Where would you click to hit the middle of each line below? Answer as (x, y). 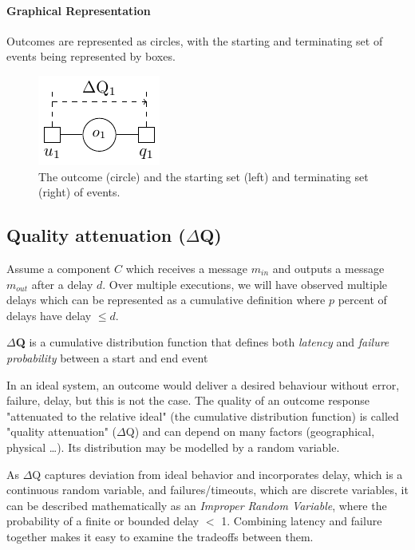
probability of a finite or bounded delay (103, 521)
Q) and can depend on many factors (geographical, (250, 431)
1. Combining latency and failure (302, 521)
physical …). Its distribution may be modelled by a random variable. (173, 447)
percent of (362, 300)
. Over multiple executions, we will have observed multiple (245, 284)
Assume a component (59, 268)
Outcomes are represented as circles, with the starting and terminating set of (195, 40)
